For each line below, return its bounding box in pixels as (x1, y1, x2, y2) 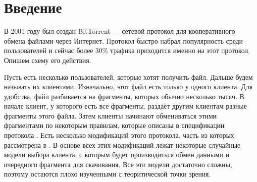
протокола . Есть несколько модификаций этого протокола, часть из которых (4, 130, 234, 140)
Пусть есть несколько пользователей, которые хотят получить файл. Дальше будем (4, 71, 253, 82)
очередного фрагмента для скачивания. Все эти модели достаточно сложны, (4, 159, 232, 169)
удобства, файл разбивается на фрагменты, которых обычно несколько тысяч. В (4, 91, 245, 101)
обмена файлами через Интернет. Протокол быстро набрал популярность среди (4, 35, 243, 46)
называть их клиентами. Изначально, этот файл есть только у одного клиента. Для (4, 81, 253, 92)
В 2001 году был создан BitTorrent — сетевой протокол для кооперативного (4, 26, 235, 36)
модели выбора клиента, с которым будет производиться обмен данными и (4, 149, 229, 160)
